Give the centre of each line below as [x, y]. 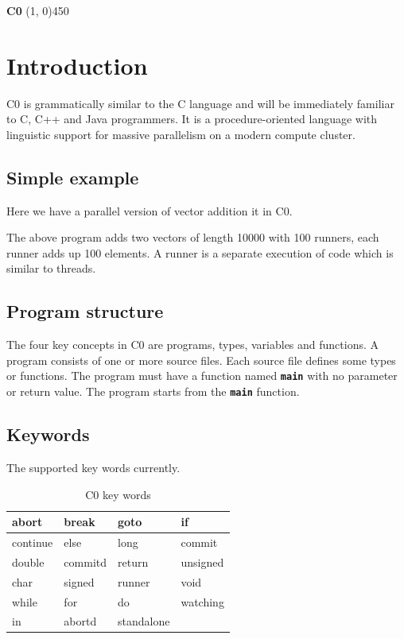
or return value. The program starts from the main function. [153, 391]
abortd [80, 621]
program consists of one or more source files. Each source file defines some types [201, 360]
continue [33, 542]
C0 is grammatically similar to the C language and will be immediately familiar [200, 103]
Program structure [85, 311]
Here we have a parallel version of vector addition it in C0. [150, 210]
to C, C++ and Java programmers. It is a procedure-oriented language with [192, 119]
